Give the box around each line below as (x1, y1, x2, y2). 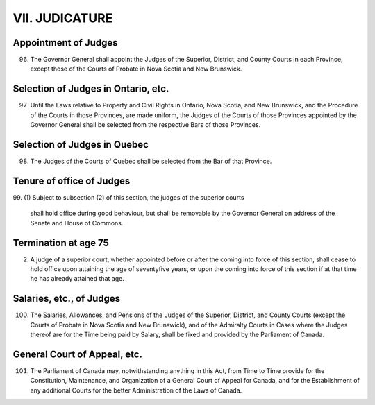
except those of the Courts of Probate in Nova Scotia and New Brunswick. (30, 64, 242, 73)
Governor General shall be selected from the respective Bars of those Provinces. (30, 121, 261, 129)
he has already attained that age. (30, 275, 124, 283)
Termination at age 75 (12, 236, 109, 249)
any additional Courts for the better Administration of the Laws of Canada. (30, 386, 242, 395)
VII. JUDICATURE (12, 10, 113, 26)
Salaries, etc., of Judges (12, 293, 121, 304)
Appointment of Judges (12, 37, 118, 49)
